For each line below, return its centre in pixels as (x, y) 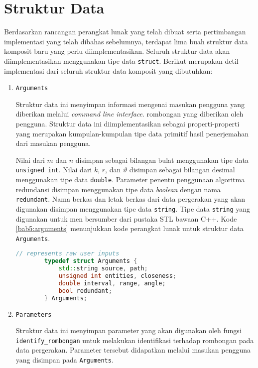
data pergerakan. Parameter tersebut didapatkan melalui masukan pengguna (133, 350)
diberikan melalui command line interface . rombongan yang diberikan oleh (129, 114)
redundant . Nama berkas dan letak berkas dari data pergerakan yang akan (130, 199)
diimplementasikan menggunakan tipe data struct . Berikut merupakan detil (121, 61)
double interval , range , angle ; (112, 283)
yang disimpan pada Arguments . (64, 360)
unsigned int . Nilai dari (54, 170)
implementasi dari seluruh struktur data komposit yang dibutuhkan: (108, 70)
